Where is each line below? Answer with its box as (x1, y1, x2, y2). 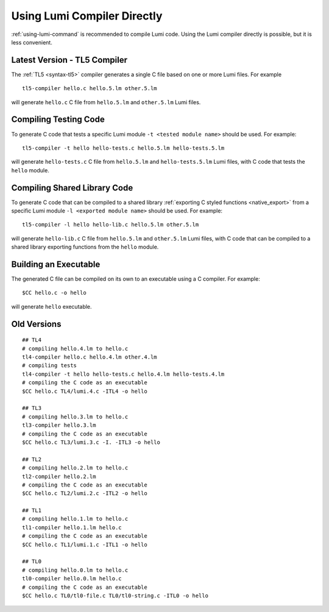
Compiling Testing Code (11, 114, 105, 125)
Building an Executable (11, 259, 101, 269)
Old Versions (11, 318, 62, 329)
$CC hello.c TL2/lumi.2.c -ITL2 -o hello (22, 490, 147, 497)
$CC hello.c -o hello (22, 289, 87, 297)
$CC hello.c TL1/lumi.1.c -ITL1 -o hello (22, 541, 147, 548)
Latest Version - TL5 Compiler (11, 55, 128, 65)
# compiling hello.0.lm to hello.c (22, 566, 129, 574)
